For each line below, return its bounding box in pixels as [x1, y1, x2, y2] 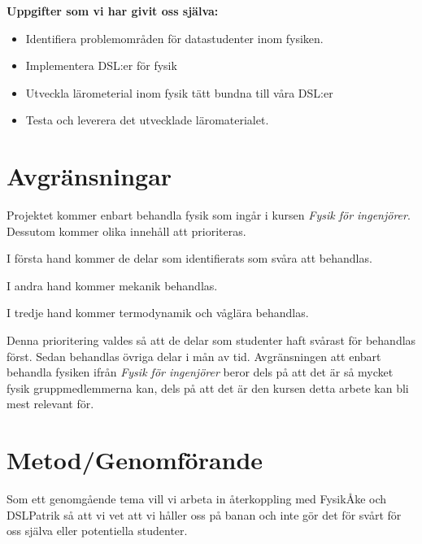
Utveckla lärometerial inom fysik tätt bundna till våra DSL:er [25, 84, 333, 101]
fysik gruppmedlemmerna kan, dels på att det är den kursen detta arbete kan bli [7, 379, 409, 396]
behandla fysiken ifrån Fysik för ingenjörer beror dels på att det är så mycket [7, 363, 394, 381]
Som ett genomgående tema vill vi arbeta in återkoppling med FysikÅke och [7, 490, 387, 507]
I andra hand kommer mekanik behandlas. [7, 276, 218, 294]
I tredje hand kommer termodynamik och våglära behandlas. [7, 304, 309, 321]
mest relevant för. [7, 395, 94, 412]
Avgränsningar [7, 159, 172, 193]
